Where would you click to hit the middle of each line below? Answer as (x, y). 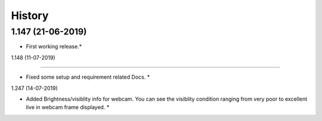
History (30, 15)
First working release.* (54, 46)
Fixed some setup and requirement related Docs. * (88, 77)
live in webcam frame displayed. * (68, 107)
